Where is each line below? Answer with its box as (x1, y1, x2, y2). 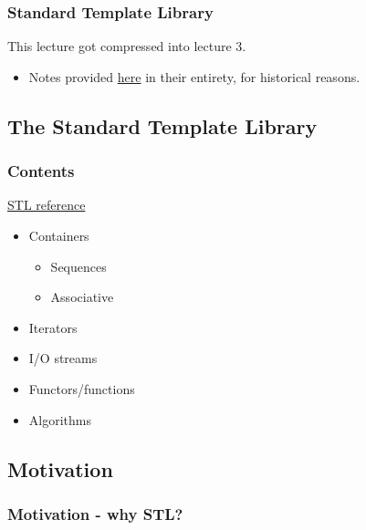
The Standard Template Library (7, 111, 318, 140)
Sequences (50, 256, 107, 275)
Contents (7, 160, 75, 182)
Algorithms (28, 410, 91, 429)
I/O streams (28, 348, 98, 368)
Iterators (28, 317, 78, 337)
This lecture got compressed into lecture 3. (7, 36, 246, 56)
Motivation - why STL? (7, 502, 183, 525)
